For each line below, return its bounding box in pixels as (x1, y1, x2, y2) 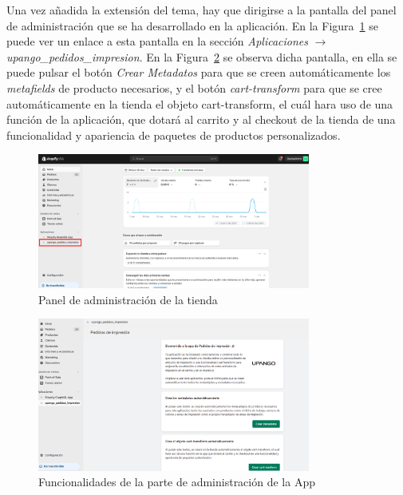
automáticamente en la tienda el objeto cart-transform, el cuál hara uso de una (6, 95, 393, 112)
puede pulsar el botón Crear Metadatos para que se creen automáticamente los (6, 64, 391, 81)
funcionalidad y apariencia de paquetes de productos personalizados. (6, 126, 341, 143)
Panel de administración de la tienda (38, 291, 218, 307)
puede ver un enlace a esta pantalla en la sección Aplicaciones (6, 33, 309, 49)
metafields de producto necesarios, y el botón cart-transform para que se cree (6, 79, 382, 96)
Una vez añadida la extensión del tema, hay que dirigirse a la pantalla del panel (6, 2, 397, 18)
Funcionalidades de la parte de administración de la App (38, 473, 315, 490)
